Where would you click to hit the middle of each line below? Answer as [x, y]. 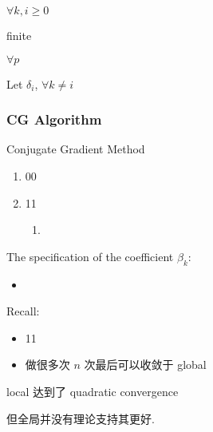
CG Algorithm [54, 119]
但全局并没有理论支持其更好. [81, 418]
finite [19, 35]
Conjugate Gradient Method [76, 149]
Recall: [23, 311]
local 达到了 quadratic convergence [93, 391]
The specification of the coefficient [90, 256]
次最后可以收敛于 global [145, 365]
